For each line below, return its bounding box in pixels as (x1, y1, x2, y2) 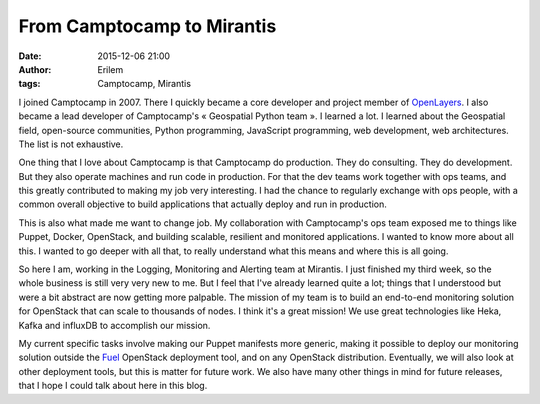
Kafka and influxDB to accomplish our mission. (18, 319, 211, 331)
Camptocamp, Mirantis (97, 78, 192, 90)
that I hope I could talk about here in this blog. (18, 380, 208, 392)
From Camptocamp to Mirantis (18, 15, 277, 37)
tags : (18, 78, 41, 90)
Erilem (97, 63, 124, 75)
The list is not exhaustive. (18, 138, 124, 150)
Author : (18, 63, 52, 75)
